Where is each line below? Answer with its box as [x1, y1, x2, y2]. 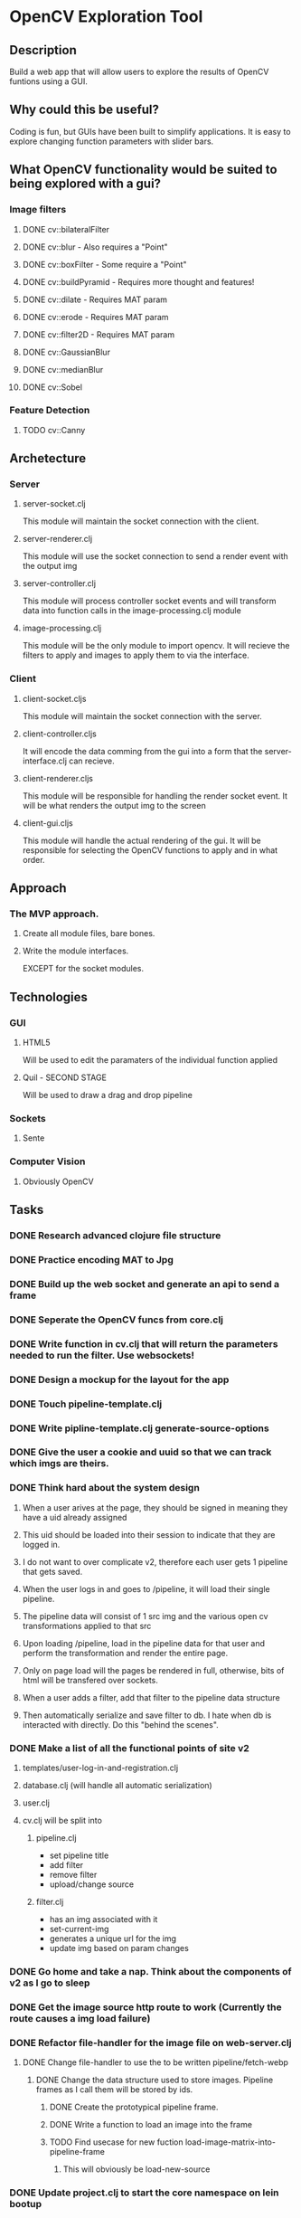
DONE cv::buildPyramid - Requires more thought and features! [22, 276, 255, 287]
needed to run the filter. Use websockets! [9, 1349, 194, 1361]
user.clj [22, 1797, 50, 1808]
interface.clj [22, 755, 68, 766]
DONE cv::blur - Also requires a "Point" [22, 242, 169, 252]
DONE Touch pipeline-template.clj [9, 1398, 163, 1410]
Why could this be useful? [9, 102, 160, 118]
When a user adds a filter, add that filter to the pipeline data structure [22, 1692, 280, 1702]
